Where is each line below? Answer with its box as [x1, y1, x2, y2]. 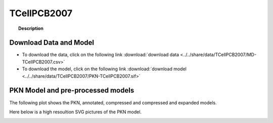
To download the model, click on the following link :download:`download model [22, 66, 187, 72]
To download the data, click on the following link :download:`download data [22, 52, 179, 58]
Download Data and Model [9, 38, 95, 47]
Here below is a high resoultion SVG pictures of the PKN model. [9, 109, 142, 115]
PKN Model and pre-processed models [9, 86, 134, 95]
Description [18, 25, 44, 31]
